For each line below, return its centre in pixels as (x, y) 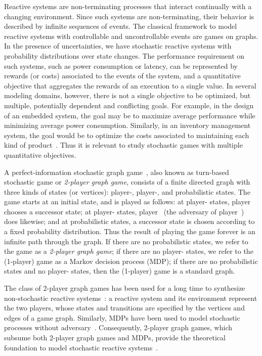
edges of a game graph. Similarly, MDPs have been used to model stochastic (122, 317)
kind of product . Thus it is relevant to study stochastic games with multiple (123, 145)
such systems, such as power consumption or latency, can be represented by (121, 65)
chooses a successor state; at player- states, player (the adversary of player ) (124, 211)
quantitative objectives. (40, 154)
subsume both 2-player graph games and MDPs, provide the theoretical (115, 337)
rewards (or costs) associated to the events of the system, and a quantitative (122, 76)
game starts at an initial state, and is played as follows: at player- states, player (127, 202)
